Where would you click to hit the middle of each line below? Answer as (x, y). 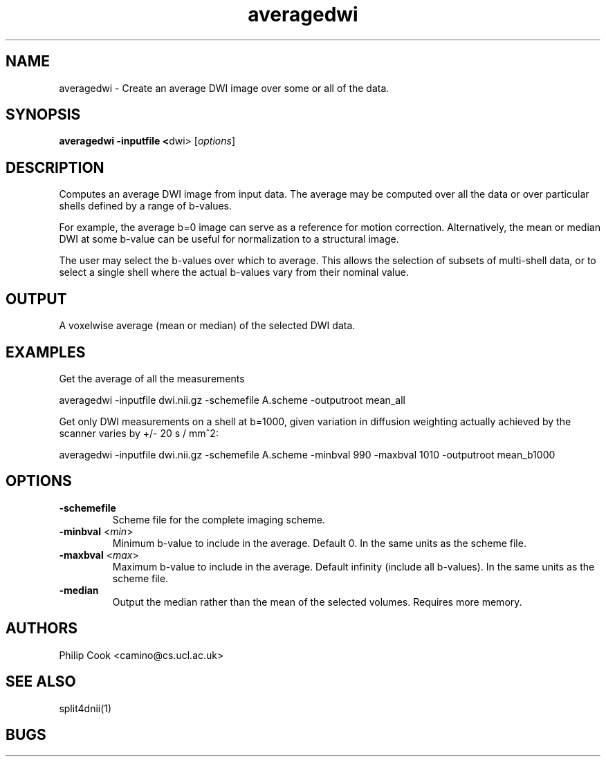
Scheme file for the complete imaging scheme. (219, 519)
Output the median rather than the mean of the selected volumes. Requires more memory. (317, 602)
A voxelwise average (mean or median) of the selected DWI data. (207, 326)
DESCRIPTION (55, 167)
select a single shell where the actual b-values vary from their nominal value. (234, 272)
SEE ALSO (41, 682)
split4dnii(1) (85, 708)
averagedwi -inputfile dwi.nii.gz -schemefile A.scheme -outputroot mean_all (232, 400)
